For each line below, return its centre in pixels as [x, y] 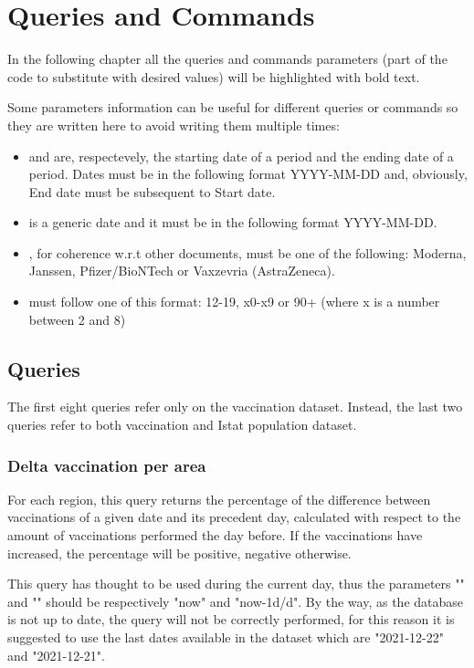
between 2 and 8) [77, 319]
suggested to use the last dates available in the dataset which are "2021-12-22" [226, 637]
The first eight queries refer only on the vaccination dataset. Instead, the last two [235, 407]
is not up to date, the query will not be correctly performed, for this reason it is [231, 619]
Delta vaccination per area [107, 465]
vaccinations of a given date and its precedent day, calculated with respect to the [234, 517]
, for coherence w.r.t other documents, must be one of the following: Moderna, [248, 252]
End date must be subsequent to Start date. [152, 191]
